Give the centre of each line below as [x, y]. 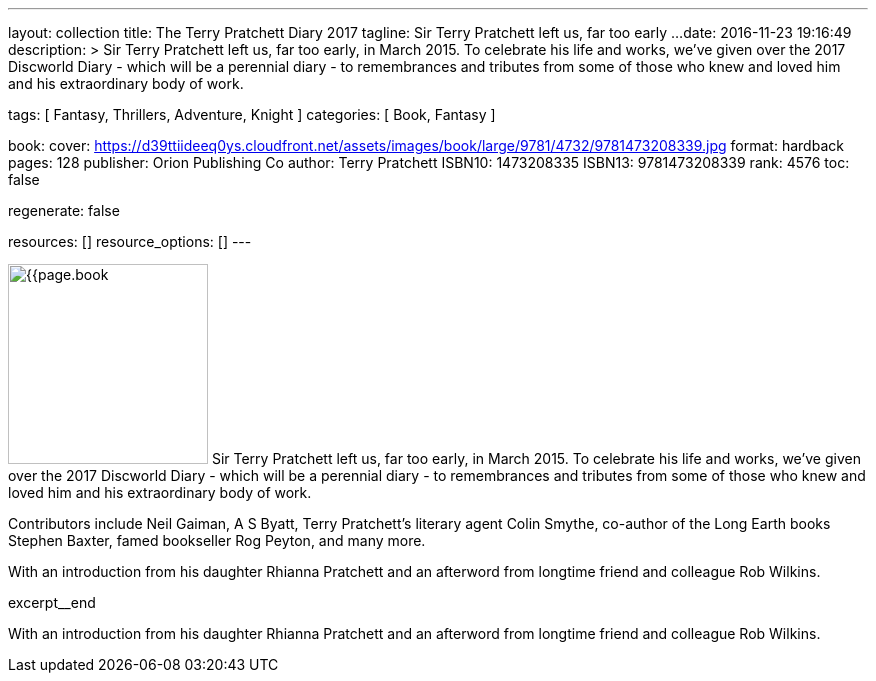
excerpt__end [52, 602]
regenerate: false [64, 210]
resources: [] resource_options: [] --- [130, 241]
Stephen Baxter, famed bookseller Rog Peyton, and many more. [217, 540]
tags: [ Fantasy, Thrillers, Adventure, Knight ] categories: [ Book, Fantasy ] [252, 114]
